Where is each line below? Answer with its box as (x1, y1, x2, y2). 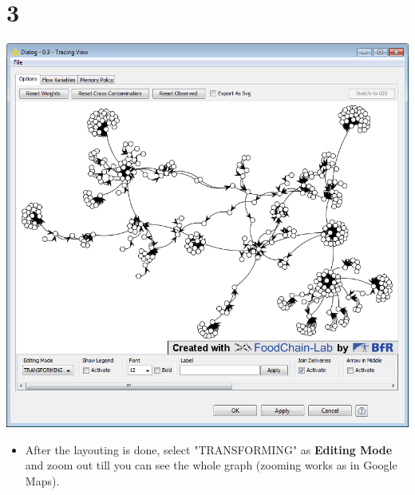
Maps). (25, 472, 60, 489)
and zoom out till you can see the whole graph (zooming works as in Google (25, 457, 397, 473)
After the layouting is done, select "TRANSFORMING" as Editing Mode (25, 441, 393, 457)
